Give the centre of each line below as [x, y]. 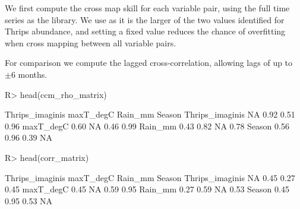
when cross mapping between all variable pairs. [91, 42]
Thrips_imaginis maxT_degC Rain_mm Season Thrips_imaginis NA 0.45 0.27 [150, 177]
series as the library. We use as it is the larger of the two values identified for [145, 19]
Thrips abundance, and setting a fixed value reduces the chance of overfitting [145, 31]
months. [33, 74]
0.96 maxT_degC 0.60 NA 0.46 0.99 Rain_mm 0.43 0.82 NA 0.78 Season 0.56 [147, 126]
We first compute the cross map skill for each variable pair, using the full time [147, 8]
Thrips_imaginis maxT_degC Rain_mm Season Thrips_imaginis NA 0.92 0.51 [150, 114]
